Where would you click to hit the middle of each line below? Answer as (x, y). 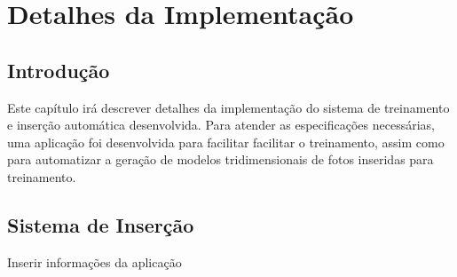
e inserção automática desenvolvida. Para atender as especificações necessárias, (221, 125)
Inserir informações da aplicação (95, 261)
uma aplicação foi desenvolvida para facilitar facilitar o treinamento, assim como (226, 142)
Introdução (59, 70)
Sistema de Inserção (101, 224)
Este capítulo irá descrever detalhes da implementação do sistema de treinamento (228, 107)
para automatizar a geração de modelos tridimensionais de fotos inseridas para (221, 159)
